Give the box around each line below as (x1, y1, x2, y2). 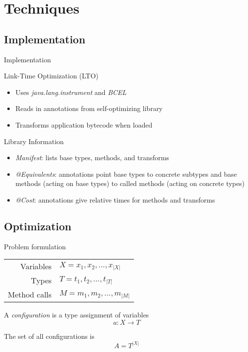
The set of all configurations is (4, 331, 95, 341)
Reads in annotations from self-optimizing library (15, 103, 163, 113)
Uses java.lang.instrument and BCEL (15, 87, 127, 97)
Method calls (8, 289, 52, 300)
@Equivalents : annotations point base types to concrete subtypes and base (15, 168, 237, 179)
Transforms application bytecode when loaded (15, 119, 153, 130)
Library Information (4, 136, 64, 146)
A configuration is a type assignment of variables (4, 310, 149, 320)
